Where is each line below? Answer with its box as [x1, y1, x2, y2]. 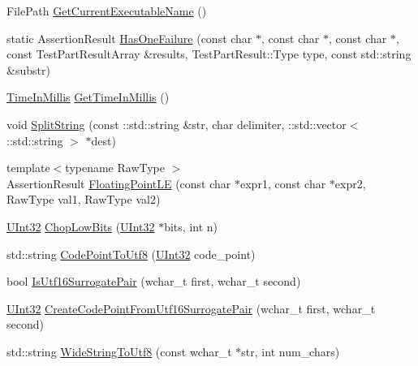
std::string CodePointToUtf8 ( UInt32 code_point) [6, 245, 256, 262]
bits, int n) [164, 217, 218, 235]
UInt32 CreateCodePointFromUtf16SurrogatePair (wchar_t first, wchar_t [6, 299, 376, 316]
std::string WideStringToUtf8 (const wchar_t [6, 342, 232, 360]
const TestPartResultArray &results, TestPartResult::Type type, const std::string [6, 45, 412, 62]
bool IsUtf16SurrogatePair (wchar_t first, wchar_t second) [6, 273, 301, 290]
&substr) [6, 61, 50, 78]
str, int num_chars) [241, 342, 340, 360]
